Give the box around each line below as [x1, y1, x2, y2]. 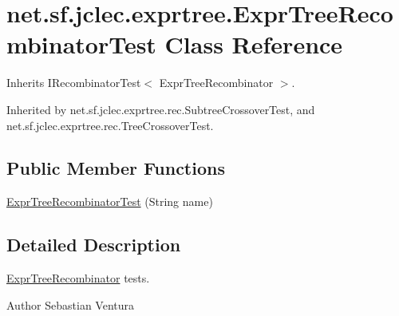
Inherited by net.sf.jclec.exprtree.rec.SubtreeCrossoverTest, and [6, 101, 315, 117]
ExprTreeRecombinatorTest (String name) [6, 193, 213, 210]
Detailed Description [6, 232, 181, 257]
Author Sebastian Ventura [6, 296, 135, 313]
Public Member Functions [6, 156, 225, 180]
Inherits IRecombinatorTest [6, 74, 141, 91]
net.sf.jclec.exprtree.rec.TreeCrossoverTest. [6, 117, 214, 133]
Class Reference [164, 28, 343, 61]
